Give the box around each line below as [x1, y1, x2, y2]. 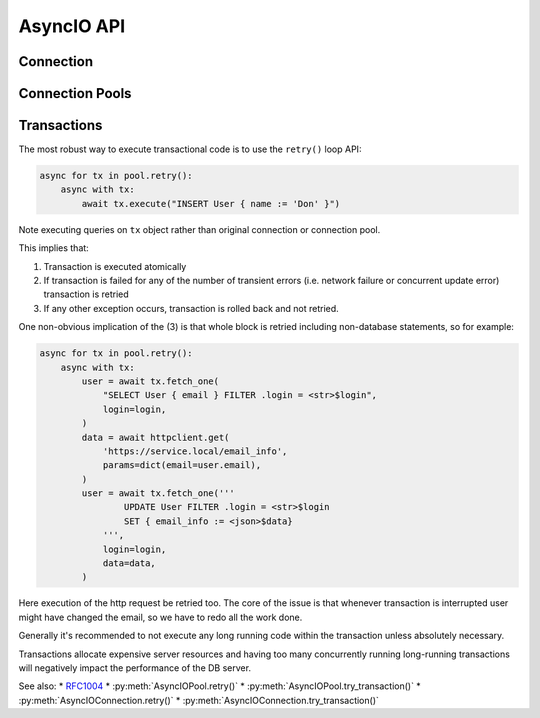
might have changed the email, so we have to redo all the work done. [18, 611, 303, 623]
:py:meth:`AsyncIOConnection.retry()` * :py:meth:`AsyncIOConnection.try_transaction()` [18, 694, 380, 706]
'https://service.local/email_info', [102, 445, 288, 457]
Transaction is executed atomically [43, 260, 187, 272]
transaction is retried [43, 288, 129, 300]
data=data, [102, 558, 157, 569]
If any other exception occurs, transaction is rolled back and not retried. [43, 302, 339, 314]
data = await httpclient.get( [81, 431, 230, 443]
